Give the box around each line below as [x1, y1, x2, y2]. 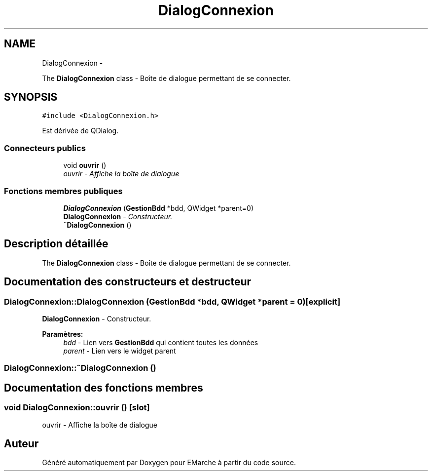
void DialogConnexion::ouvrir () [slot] [4, 402, 150, 413]
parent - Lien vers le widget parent [63, 347, 176, 355]
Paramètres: [42, 330, 83, 338]
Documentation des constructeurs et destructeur [4, 276, 252, 288]
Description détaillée [4, 237, 108, 250]
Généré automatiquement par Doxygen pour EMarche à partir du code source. [42, 458, 296, 467]
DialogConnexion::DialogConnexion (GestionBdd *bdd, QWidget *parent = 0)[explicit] [4, 296, 341, 307]
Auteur [4, 437, 39, 450]
